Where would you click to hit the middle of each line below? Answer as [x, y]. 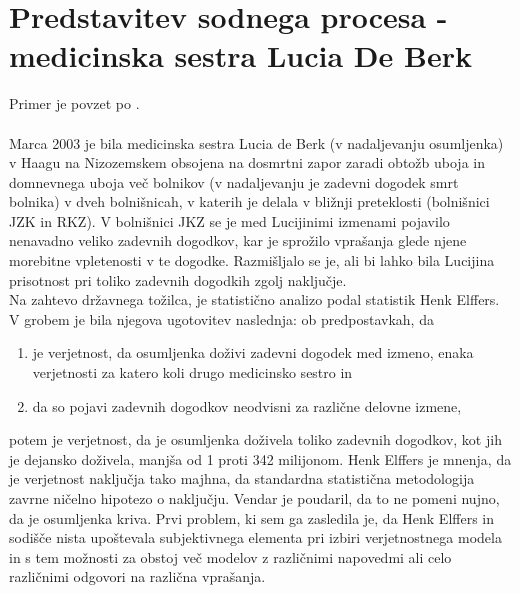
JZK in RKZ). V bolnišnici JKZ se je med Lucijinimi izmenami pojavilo [229, 220]
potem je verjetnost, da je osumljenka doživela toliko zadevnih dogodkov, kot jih [255, 439]
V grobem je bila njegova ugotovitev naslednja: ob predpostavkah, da [221, 318]
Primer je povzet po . [74, 103]
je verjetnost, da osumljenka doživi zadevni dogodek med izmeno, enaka [253, 352]
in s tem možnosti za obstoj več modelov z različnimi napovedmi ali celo [230, 556]
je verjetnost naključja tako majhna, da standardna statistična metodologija [242, 478]
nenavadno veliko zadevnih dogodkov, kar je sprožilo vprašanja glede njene [238, 240]
